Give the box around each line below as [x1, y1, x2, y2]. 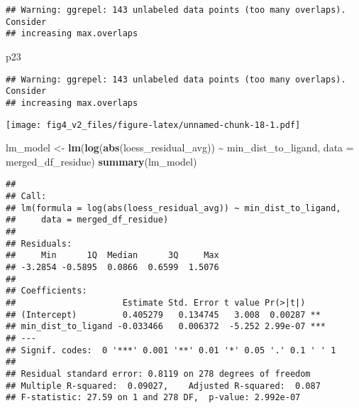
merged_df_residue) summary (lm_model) [6, 154, 197, 168]
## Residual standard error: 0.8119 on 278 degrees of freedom [6, 368, 311, 379]
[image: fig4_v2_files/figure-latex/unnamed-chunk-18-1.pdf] [6, 119, 301, 130]
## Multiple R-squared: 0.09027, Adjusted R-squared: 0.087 [6, 380, 321, 391]
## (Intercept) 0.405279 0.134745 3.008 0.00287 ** [6, 309, 321, 320]
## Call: [6, 191, 47, 202]
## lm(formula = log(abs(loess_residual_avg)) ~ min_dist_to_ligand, [6, 203, 341, 213]
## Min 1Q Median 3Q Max [6, 250, 219, 261]
